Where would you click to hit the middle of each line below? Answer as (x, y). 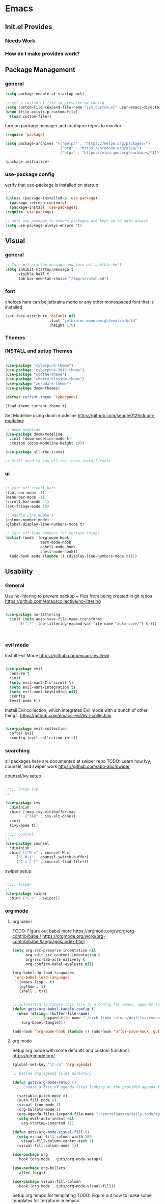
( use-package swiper (26, 894)
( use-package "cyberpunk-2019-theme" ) (45, 370)
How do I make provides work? (42, 54)
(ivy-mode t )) (24, 826)
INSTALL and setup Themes (39, 351)
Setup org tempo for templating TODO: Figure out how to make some (82, 1195)
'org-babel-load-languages (42, 978)
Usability (19, 571)
